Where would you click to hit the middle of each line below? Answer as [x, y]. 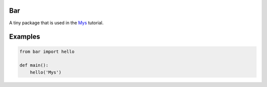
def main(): [34, 65]
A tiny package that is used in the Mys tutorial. [56, 23]
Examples [25, 37]
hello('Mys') [46, 72]
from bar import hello [47, 51]
